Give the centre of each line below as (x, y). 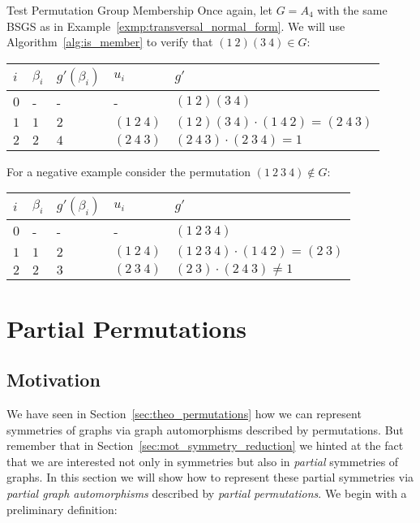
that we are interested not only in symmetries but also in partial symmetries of (203, 461)
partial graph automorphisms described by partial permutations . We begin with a (207, 493)
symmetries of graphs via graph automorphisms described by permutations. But (205, 429)
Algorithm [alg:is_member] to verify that (110, 42)
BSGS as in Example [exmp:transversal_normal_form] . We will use (176, 26)
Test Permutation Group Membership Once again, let (140, 10)
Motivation (54, 380)
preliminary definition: (62, 509)
